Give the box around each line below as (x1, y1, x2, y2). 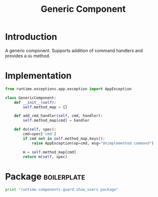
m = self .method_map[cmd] (23, 150, 77, 155)
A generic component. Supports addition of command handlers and (5, 47, 143, 53)
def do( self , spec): (14, 127, 56, 132)
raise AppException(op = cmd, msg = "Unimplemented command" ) (31, 141, 154, 146)
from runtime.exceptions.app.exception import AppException (5, 86, 132, 91)
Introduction (5, 31, 57, 42)
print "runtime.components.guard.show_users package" (5, 187, 119, 192)
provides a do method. (5, 53, 51, 59)
